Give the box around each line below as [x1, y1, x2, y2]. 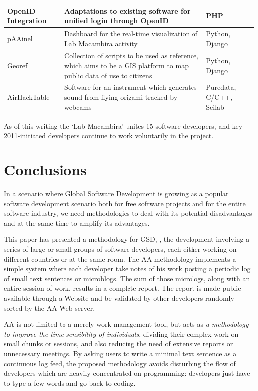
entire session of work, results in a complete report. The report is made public [4, 283, 241, 293]
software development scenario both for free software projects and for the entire [4, 198, 246, 208]
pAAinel [7, 33, 33, 43]
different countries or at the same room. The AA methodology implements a [4, 253, 236, 264]
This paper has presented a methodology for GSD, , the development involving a [4, 234, 250, 244]
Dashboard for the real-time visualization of [64, 28, 198, 38]
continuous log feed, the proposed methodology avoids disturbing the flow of [4, 358, 236, 368]
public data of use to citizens [64, 70, 152, 80]
